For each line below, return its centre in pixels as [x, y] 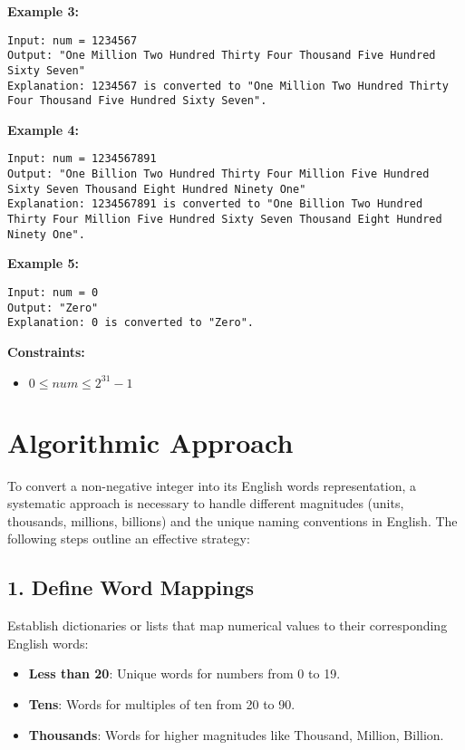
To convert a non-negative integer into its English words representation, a [212, 485]
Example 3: [43, 11]
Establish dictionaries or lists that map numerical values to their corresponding [228, 625]
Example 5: [43, 263]
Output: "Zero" [53, 308]
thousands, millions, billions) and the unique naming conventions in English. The [232, 520]
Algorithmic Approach [150, 442]
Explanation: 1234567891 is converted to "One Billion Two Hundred [215, 204]
